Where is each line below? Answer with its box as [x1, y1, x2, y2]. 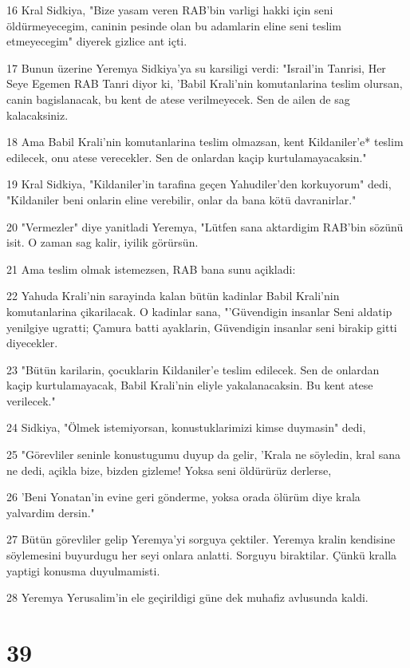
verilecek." [6, 392, 56, 409]
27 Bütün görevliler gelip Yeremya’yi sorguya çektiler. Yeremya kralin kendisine [6, 531, 396, 547]
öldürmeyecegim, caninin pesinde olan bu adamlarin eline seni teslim [6, 17, 341, 34]
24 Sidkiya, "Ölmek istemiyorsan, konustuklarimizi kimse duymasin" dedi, [6, 419, 366, 436]
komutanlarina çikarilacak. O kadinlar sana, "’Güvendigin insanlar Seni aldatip [6, 302, 392, 319]
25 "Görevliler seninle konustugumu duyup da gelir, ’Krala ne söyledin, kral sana [6, 446, 400, 463]
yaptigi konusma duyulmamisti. [6, 562, 160, 579]
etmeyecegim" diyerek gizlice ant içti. [6, 33, 187, 49]
